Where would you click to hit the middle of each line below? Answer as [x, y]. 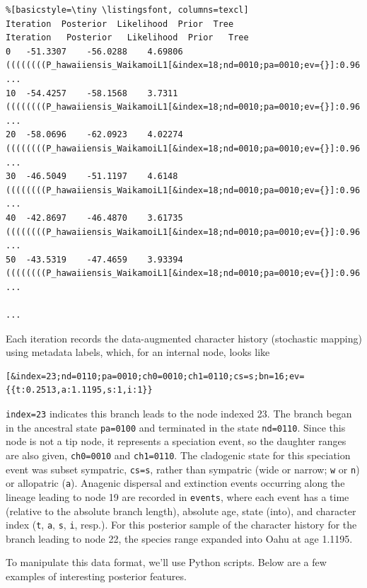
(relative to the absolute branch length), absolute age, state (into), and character [181, 511]
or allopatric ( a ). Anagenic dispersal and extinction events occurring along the [175, 483]
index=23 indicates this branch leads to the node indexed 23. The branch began [179, 414]
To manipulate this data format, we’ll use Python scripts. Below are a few [166, 562]
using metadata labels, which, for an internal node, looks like [138, 352]
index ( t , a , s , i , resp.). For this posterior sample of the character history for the [181, 525]
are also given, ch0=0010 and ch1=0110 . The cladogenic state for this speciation [178, 455]
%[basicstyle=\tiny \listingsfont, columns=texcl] [127, 10]
